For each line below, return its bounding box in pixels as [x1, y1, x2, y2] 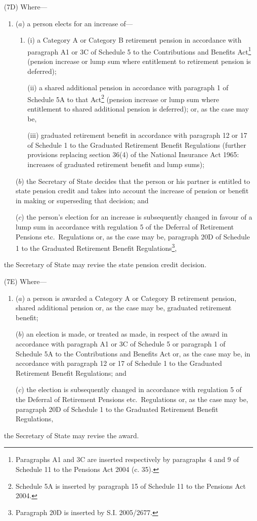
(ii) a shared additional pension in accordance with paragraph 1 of [27, 82, 228, 93]
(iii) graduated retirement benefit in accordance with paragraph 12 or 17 [27, 130, 248, 140]
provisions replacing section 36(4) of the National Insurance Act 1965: [27, 149, 239, 160]
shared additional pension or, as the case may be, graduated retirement [15, 302, 232, 313]
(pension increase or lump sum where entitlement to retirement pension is [27, 56, 251, 66]
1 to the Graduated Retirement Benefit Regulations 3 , [15, 241, 177, 253]
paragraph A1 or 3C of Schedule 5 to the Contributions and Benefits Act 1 [27, 45, 252, 57]
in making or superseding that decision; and [15, 195, 149, 205]
